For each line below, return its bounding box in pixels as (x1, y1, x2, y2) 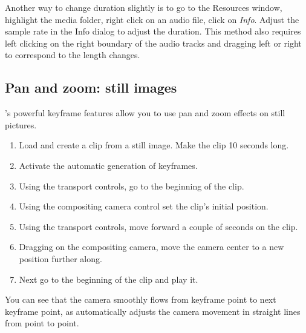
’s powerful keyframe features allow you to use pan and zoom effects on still (5, 107, 285, 119)
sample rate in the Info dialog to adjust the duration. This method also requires (5, 25, 301, 38)
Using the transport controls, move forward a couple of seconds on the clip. (19, 220, 298, 232)
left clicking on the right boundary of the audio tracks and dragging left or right (5, 36, 302, 49)
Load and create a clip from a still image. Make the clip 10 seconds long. (19, 139, 289, 151)
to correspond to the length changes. (5, 48, 140, 61)
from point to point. (5, 317, 79, 329)
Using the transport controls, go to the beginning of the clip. (19, 179, 244, 192)
